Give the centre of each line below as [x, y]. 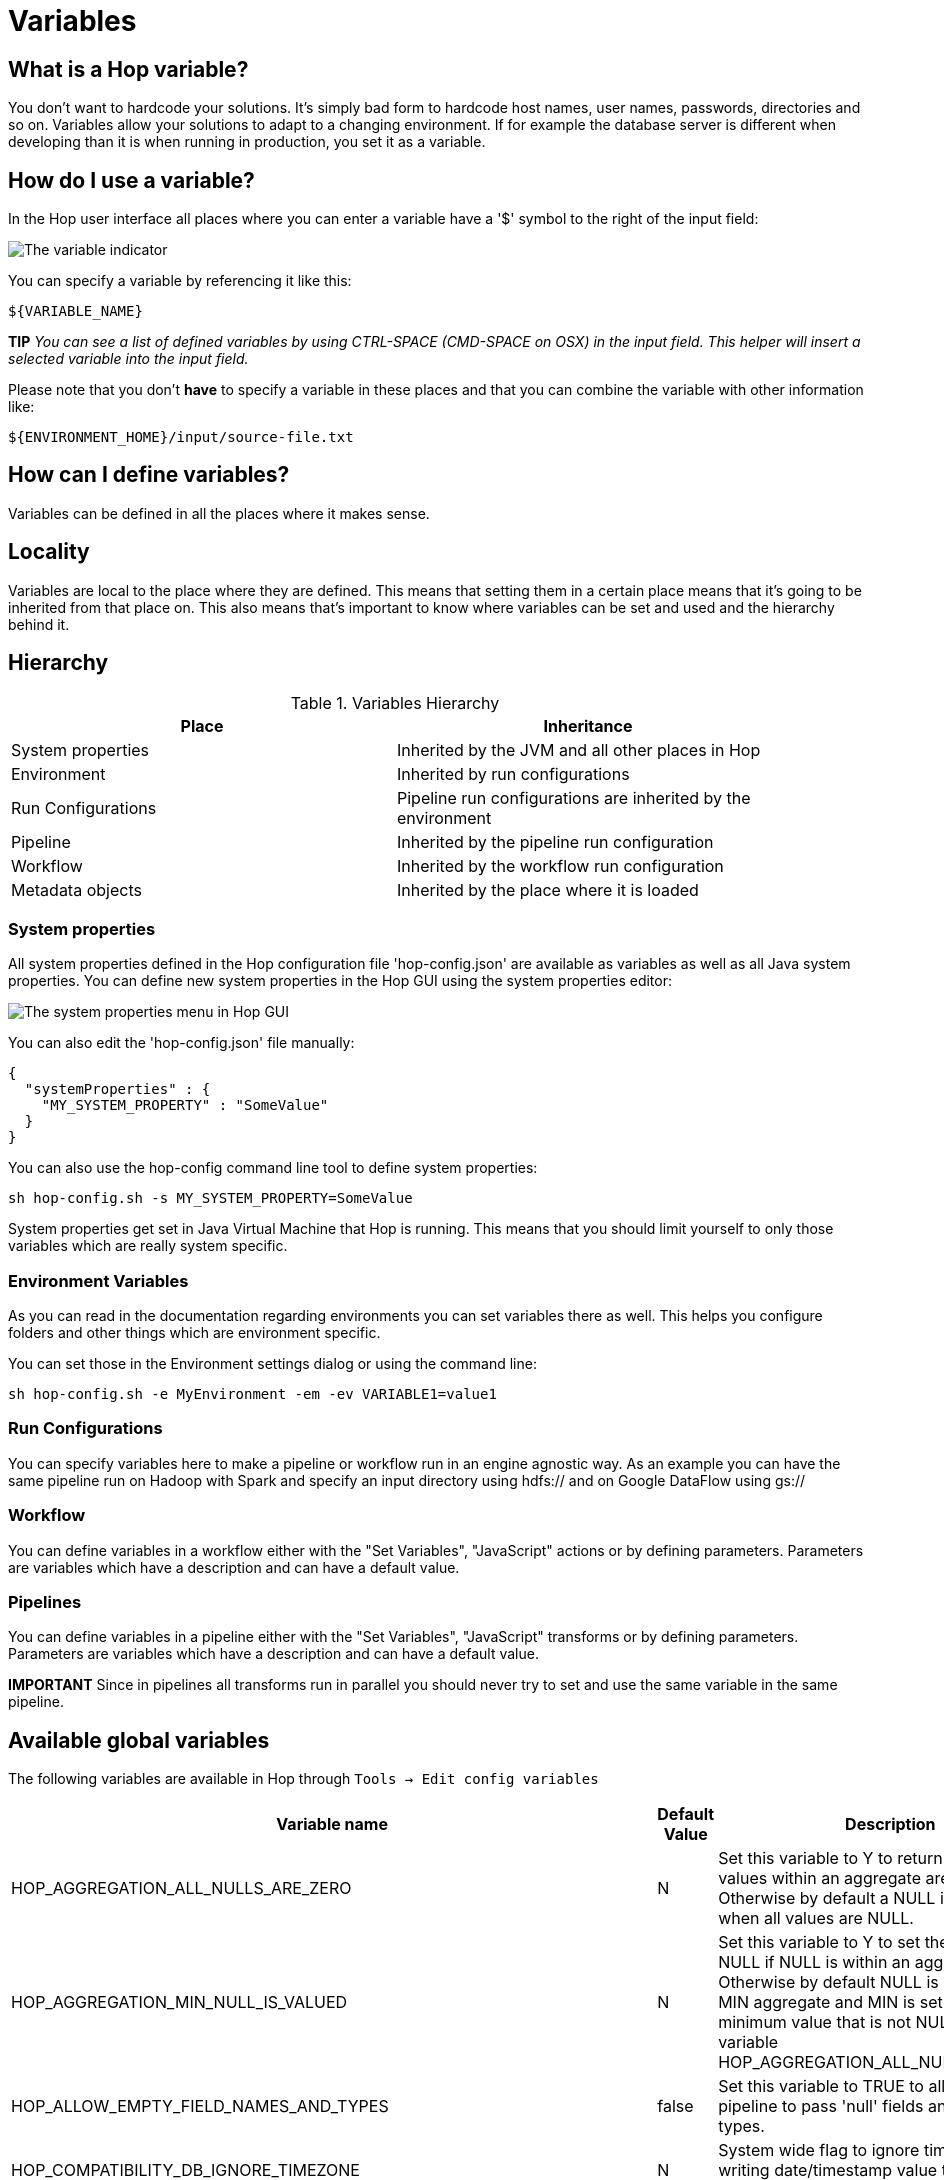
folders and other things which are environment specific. [194, 1333]
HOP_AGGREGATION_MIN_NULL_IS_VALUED [179, 2002]
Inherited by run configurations [513, 773]
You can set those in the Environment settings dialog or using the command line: [272, 1364]
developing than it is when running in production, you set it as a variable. [247, 142]
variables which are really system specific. [148, 1246]
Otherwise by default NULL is [828, 1982]
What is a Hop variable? [128, 69]
